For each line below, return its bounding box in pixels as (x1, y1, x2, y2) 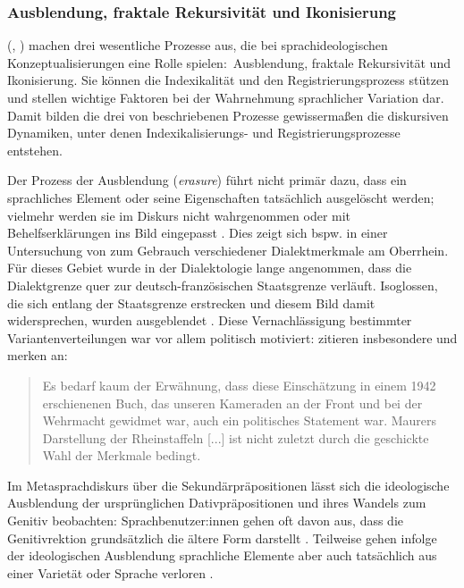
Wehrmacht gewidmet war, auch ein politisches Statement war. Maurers (42, 411, 437, 430)
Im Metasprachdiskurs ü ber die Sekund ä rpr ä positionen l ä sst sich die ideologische (7, 475, 450, 494)
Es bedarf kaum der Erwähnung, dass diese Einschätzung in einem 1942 (42, 375, 436, 394)
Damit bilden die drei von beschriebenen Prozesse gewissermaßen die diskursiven (7, 105, 449, 124)
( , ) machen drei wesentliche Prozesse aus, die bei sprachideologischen (7, 36, 388, 55)
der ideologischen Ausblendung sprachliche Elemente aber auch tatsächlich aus (7, 546, 437, 565)
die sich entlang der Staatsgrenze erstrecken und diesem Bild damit (7, 293, 375, 312)
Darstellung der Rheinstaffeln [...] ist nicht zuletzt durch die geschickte (42, 428, 429, 447)
